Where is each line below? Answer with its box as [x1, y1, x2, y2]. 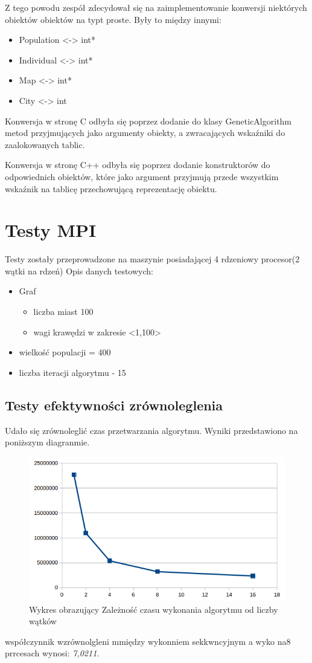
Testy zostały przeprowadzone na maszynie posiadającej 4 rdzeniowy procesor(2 [5, 253, 300, 265]
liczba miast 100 [33, 305, 94, 318]
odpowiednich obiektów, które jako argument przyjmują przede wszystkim [5, 170, 279, 183]
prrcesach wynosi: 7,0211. [5, 647, 100, 659]
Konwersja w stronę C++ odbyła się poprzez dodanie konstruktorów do [5, 158, 270, 171]
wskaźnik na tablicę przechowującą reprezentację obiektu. [5, 182, 217, 195]
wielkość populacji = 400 [19, 346, 111, 358]
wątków [29, 615, 57, 627]
